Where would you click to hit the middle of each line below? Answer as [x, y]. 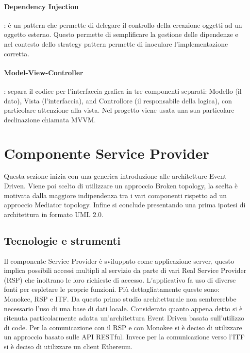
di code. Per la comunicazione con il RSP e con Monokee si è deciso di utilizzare [123, 327]
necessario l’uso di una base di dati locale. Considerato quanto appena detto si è [123, 308]
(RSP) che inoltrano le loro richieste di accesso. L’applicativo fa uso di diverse [120, 279]
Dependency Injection [41, 6]
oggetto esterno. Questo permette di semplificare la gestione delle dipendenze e [121, 34]
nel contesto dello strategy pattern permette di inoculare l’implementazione [116, 43]
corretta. [17, 53]
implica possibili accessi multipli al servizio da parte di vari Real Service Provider [125, 270]
